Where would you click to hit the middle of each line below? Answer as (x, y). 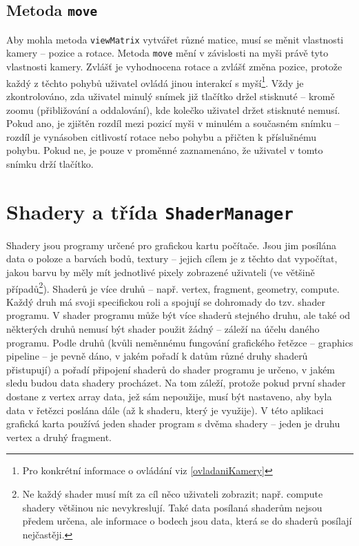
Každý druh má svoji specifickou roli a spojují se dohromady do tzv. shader (166, 301)
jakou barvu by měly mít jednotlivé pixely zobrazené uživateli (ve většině (161, 272)
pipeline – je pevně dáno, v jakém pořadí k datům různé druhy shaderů (157, 356)
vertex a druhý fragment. (59, 437)
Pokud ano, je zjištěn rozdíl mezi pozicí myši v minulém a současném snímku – (173, 123)
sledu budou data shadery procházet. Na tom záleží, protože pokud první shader (176, 383)
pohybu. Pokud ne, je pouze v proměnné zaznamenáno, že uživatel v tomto (165, 150)
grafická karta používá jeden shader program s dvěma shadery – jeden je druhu (173, 423)
